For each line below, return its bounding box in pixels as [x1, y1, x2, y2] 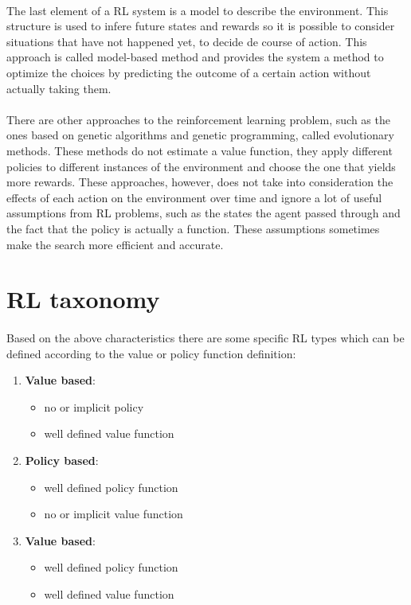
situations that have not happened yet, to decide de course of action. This [6, 33, 367, 49]
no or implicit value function [44, 505, 183, 522]
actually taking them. [6, 80, 112, 96]
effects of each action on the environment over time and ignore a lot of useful [6, 189, 382, 205]
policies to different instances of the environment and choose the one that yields [6, 158, 396, 174]
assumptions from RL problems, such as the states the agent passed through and [6, 205, 401, 221]
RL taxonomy [6, 283, 160, 315]
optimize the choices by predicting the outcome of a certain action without [6, 64, 371, 80]
